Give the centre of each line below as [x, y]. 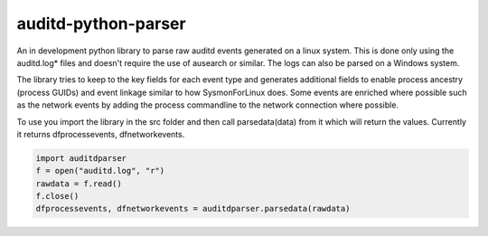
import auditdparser [81, 158]
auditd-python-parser [101, 24]
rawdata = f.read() [79, 184]
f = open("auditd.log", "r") [100, 171]
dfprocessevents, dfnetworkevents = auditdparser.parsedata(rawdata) [193, 209]
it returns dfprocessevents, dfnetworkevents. [101, 134]
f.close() [57, 196]
